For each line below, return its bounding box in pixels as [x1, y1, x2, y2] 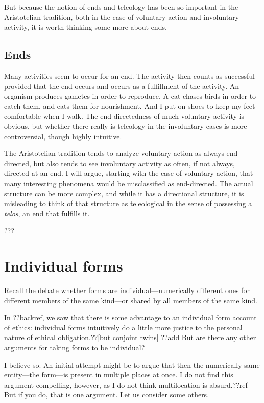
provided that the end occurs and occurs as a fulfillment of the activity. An [4, 80, 239, 91]
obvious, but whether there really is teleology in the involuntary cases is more [4, 120, 247, 131]
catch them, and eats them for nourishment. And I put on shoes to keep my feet [4, 100, 255, 111]
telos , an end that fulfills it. [4, 208, 90, 218]
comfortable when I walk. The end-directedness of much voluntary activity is [4, 110, 245, 121]
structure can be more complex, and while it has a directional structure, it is [4, 188, 244, 198]
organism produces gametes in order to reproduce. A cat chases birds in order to [4, 91, 256, 101]
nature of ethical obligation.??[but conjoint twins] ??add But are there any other [4, 332, 256, 343]
